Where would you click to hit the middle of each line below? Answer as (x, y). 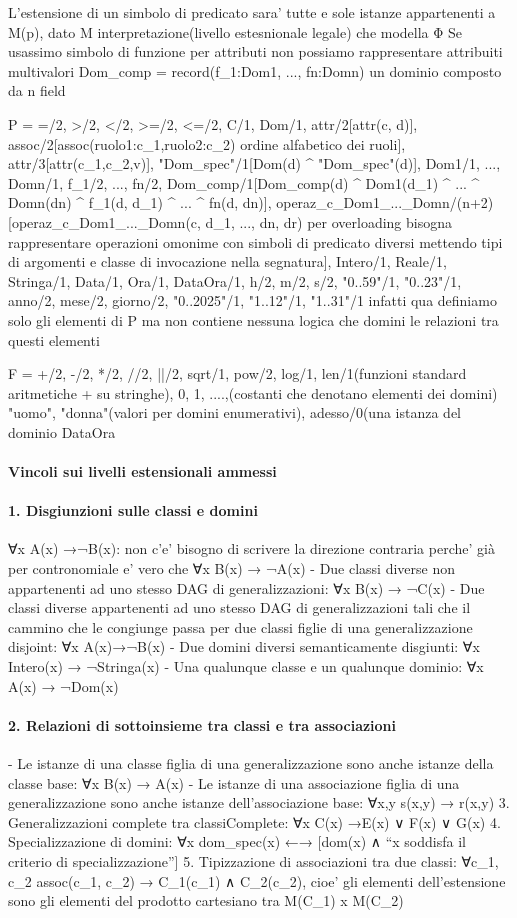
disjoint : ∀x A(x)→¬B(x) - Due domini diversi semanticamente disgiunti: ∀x (244, 646)
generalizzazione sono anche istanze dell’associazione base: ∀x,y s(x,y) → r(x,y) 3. (259, 802)
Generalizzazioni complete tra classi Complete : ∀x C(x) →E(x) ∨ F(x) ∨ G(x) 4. (254, 821)
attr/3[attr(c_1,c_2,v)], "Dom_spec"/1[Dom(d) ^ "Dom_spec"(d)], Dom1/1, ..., (254, 163)
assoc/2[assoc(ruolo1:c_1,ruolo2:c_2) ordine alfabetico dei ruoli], (207, 143)
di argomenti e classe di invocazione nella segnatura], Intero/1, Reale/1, (227, 261)
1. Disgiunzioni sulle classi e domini (133, 510)
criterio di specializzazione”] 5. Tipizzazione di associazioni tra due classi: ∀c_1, (253, 860)
